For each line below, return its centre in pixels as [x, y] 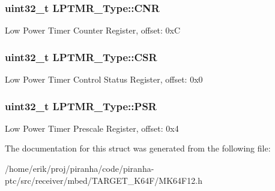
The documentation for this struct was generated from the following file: [138, 148]
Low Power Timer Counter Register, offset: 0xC [93, 30]
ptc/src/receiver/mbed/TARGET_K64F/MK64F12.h [104, 180]
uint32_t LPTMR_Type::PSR [81, 106]
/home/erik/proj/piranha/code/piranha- [80, 169]
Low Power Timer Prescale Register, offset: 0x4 [92, 128]
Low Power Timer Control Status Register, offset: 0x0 [104, 79]
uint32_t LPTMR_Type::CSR [81, 57]
